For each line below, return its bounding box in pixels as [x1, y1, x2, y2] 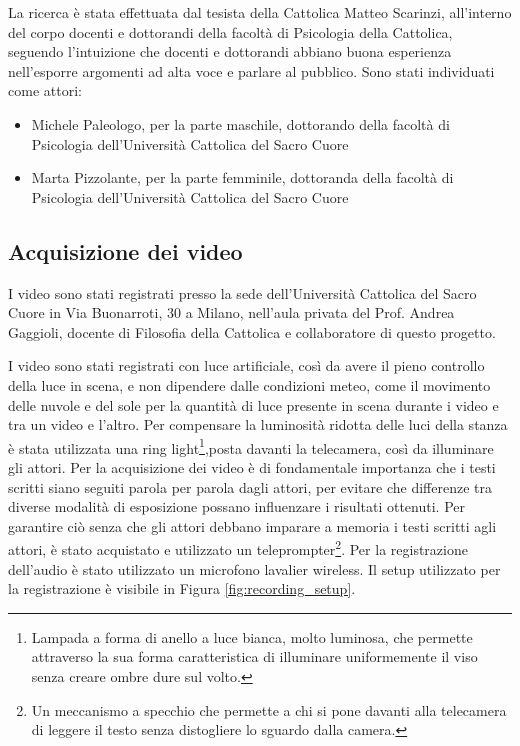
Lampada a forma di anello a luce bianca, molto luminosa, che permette [31, 626, 473, 647]
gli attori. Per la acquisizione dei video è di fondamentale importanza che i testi [8, 456, 496, 477]
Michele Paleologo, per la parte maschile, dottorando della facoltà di [31, 113, 450, 134]
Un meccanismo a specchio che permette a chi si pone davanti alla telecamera [31, 699, 507, 720]
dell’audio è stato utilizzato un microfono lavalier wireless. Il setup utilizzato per [8, 558, 501, 579]
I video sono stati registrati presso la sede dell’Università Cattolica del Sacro [8, 282, 477, 303]
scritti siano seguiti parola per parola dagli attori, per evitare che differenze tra [8, 476, 492, 497]
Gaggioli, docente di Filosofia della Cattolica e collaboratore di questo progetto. [8, 321, 496, 342]
